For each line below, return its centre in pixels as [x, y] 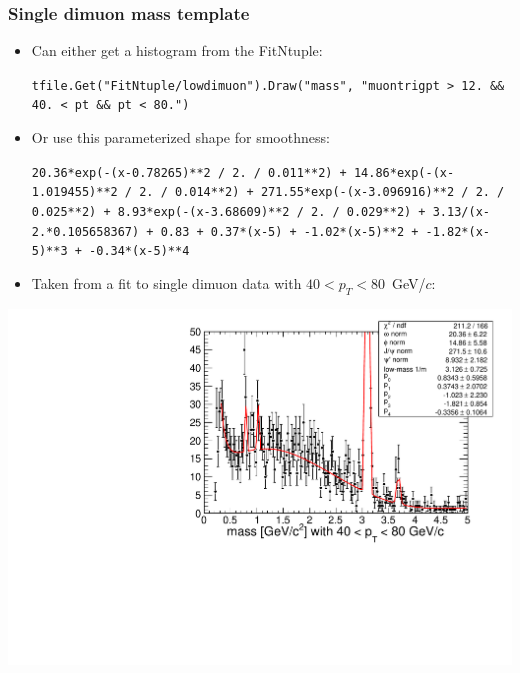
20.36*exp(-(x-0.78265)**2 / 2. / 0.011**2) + [189, 172]
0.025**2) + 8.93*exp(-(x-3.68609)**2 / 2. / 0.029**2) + [228, 212]
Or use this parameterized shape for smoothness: [180, 137]
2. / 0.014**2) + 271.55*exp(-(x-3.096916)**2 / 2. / [322, 192]
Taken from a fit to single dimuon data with [166, 283]
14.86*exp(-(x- [404, 172]
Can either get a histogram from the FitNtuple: [177, 50]
